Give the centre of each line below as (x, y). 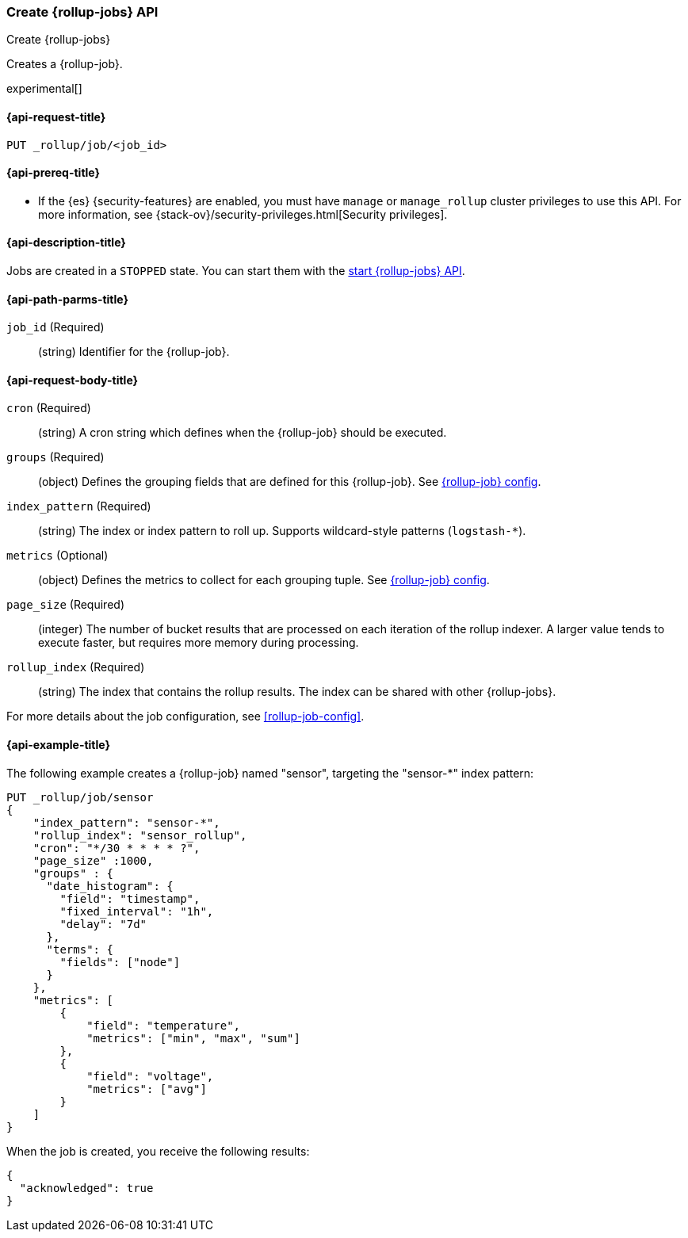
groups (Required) (55, 457)
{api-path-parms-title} (68, 299)
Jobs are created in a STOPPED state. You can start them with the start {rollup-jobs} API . (236, 271)
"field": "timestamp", (130, 898)
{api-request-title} (56, 117)
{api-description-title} (66, 243)
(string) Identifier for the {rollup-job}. (134, 352)
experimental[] (44, 89)
